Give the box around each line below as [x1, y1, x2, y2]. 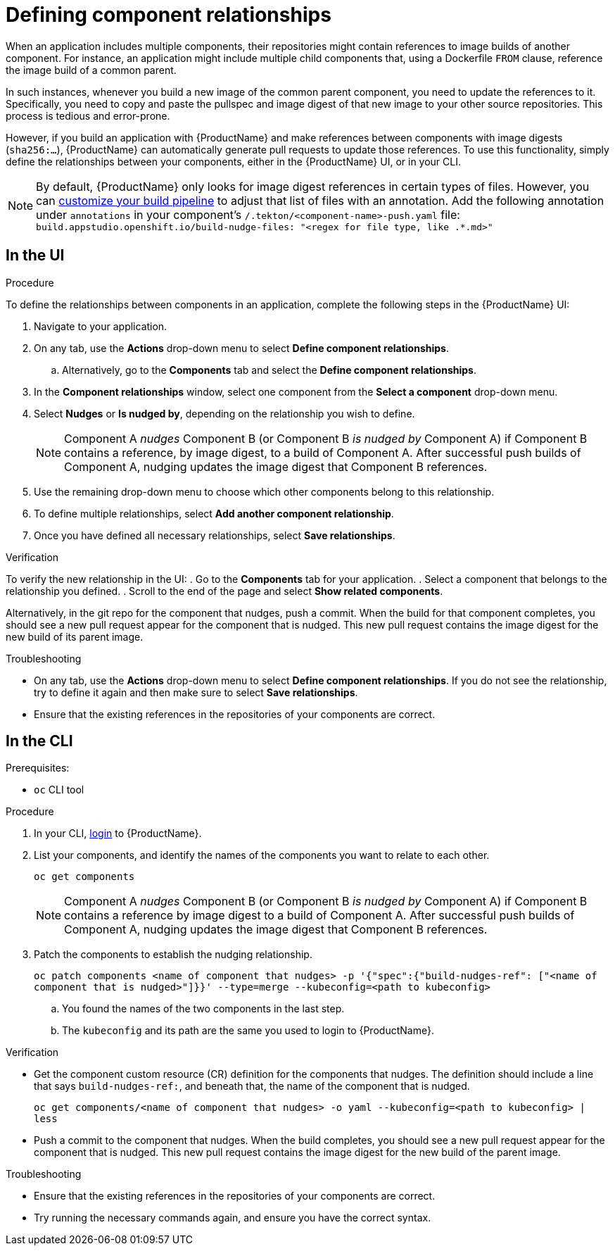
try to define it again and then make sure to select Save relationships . [34, 686, 358, 698]
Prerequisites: [6, 762, 70, 774]
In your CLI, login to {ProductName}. [34, 827, 202, 840]
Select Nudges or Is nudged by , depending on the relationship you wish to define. [34, 407, 415, 420]
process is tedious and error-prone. [6, 109, 170, 122]
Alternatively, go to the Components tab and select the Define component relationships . [62, 363, 476, 376]
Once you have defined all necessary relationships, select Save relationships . [34, 529, 395, 541]
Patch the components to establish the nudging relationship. [34, 948, 312, 961]
